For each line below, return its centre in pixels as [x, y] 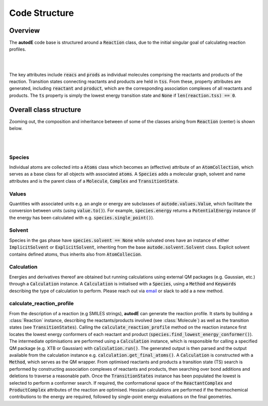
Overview [25, 31]
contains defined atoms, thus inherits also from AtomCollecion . [76, 254]
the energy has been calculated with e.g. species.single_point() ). [82, 217]
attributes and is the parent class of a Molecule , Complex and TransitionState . [94, 181]
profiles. [18, 49]
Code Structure [41, 13]
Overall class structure [45, 109]
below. [16, 129]
